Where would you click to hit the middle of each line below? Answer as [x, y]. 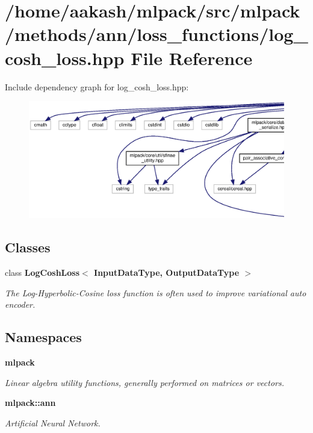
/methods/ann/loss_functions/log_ [156, 34]
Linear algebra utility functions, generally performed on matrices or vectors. [145, 382]
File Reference [192, 58]
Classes [28, 247]
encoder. [20, 304]
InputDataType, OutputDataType [167, 273]
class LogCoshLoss [42, 273]
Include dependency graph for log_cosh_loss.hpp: [97, 86]
